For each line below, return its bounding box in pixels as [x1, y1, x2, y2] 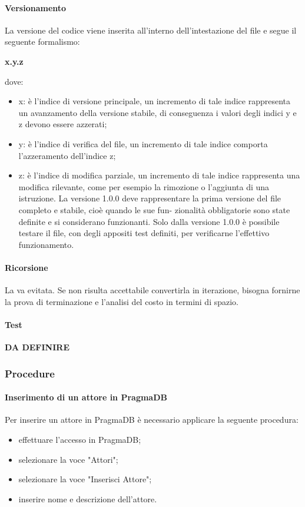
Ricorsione [5, 261, 48, 273]
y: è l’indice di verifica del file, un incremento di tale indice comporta [18, 137, 268, 150]
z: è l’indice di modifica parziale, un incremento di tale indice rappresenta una [18, 169, 300, 181]
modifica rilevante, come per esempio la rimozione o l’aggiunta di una [18, 180, 270, 193]
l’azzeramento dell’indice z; [18, 149, 116, 161]
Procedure [5, 366, 55, 380]
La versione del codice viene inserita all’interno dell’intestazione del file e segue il [5, 24, 297, 36]
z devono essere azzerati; [18, 118, 107, 130]
